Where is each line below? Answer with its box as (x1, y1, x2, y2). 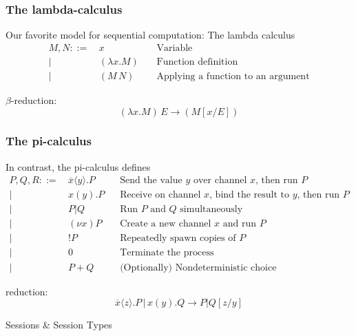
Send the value (120, 176, 182, 186)
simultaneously (180, 204, 243, 215)
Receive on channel (120, 190, 201, 200)
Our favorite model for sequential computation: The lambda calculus (6, 28, 295, 42)
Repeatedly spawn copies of (120, 233, 236, 244)
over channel (193, 176, 247, 186)
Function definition (156, 56, 238, 67)
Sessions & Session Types (6, 317, 112, 332)
